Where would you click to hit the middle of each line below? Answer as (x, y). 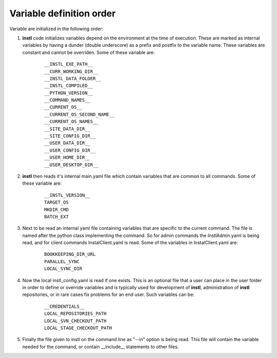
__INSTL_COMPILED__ (69, 86)
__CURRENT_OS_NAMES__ (71, 122)
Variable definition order (63, 13)
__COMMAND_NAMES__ (67, 100)
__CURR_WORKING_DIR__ (71, 71)
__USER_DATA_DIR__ (67, 143)
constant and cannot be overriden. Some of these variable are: (88, 52)
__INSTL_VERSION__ (67, 195)
